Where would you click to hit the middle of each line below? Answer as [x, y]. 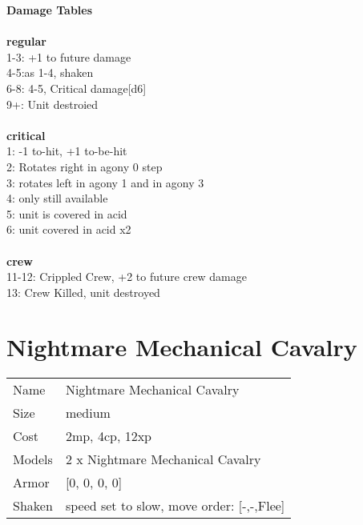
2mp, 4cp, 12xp [108, 436]
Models [33, 459]
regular [26, 41]
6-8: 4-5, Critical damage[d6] [77, 88]
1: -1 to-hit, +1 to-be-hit [67, 151]
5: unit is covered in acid [67, 213]
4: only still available [57, 198]
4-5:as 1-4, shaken [50, 72]
